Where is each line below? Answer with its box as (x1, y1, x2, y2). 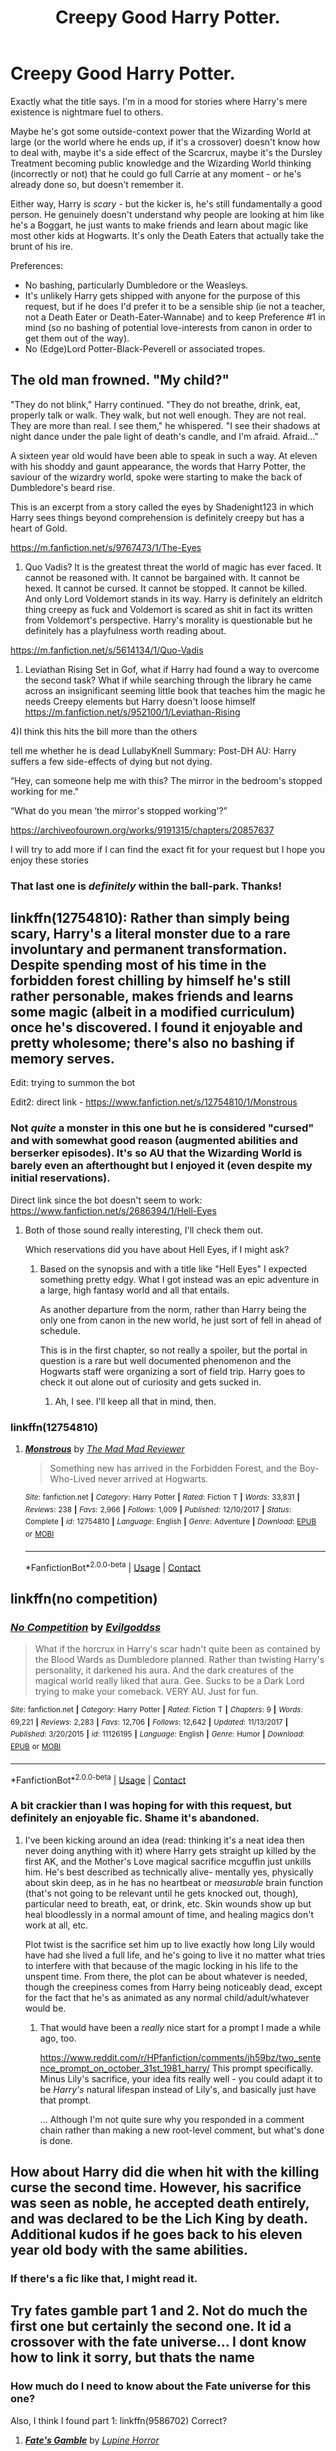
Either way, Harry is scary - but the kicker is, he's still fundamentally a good (10, 197, 323, 210)
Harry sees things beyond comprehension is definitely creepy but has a (10, 511, 305, 523)
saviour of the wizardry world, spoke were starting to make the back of (10, 471, 303, 483)
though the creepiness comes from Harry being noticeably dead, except (24, 1981, 323, 1993)
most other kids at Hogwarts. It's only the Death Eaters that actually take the (10, 229, 325, 241)
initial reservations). (10, 1171, 111, 1185)
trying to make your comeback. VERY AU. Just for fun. (34, 1686, 259, 1698)
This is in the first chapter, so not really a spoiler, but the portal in (39, 1344, 308, 1356)
